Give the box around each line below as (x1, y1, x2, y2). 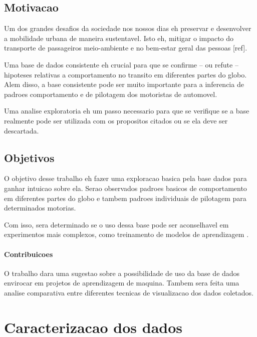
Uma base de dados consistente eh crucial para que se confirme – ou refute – (4, 59, 238, 69)
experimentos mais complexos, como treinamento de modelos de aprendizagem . (4, 229, 249, 239)
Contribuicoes (4, 248, 53, 259)
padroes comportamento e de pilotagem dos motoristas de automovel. (4, 88, 217, 99)
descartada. (4, 125, 39, 135)
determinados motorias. (4, 202, 76, 213)
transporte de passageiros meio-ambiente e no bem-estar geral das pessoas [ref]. (4, 42, 247, 53)
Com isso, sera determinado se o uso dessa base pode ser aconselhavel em (4, 219, 229, 229)
